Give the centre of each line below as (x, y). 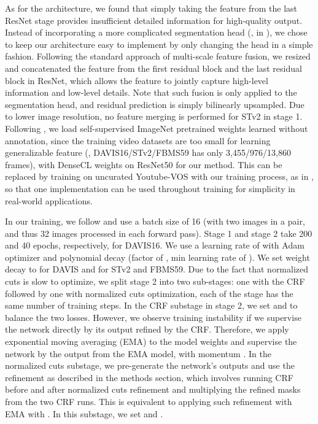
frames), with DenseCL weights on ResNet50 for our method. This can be (144, 164)
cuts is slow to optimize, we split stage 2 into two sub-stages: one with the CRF (155, 281)
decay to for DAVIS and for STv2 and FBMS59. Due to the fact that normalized (157, 269)
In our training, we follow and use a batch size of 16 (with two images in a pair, (155, 221)
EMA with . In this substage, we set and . (84, 413)
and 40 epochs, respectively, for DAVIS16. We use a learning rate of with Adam (155, 245)
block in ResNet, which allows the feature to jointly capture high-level (137, 80)
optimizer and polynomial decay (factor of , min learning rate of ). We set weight (157, 257)
